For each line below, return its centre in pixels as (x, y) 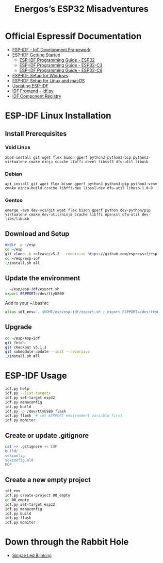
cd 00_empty (17, 500)
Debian (14, 174)
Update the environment (43, 278)
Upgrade (19, 327)
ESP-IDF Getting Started (36, 55)
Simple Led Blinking (32, 555)
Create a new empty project (48, 480)
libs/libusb (17, 219)
